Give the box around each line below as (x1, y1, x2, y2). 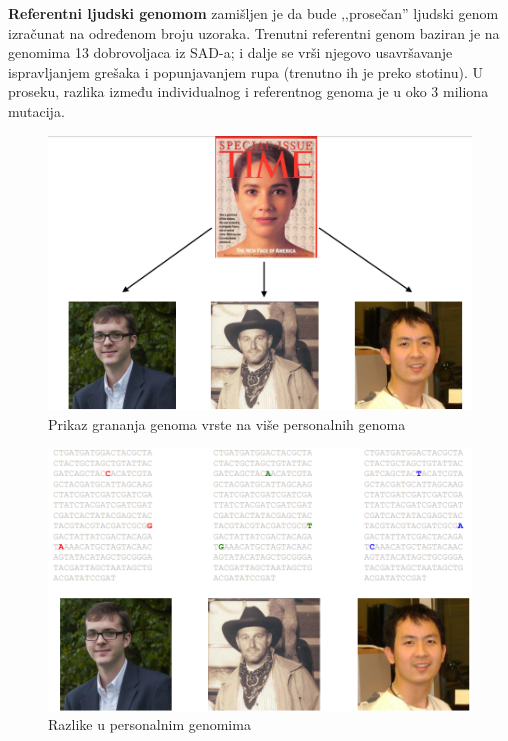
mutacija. (8, 100, 65, 121)
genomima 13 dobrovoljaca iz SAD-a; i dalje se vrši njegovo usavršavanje (8, 42, 453, 63)
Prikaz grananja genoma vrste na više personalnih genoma (48, 413, 406, 434)
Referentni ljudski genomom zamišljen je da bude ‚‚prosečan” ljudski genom (8, 3, 499, 23)
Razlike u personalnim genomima (48, 714, 251, 735)
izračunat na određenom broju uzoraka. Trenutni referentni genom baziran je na (8, 22, 500, 43)
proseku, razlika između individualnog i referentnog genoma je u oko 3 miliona (8, 81, 489, 102)
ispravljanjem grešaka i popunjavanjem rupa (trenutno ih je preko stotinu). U (8, 61, 483, 82)
